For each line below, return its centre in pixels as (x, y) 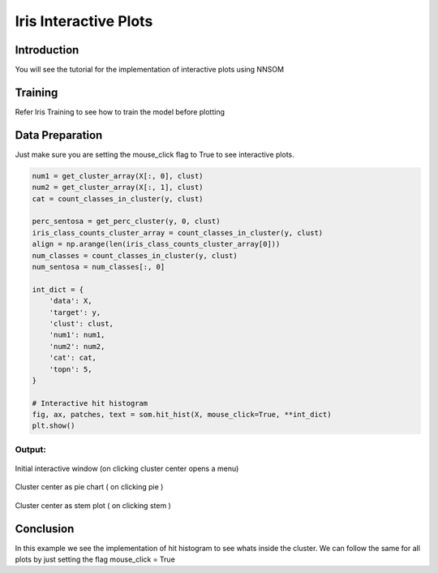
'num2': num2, (77, 346)
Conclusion (45, 529)
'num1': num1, (77, 335)
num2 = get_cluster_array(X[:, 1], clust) (118, 187)
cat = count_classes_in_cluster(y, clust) (118, 198)
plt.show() (54, 426)
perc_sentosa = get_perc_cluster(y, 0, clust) (126, 222)
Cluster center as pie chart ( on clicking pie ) (89, 487)
